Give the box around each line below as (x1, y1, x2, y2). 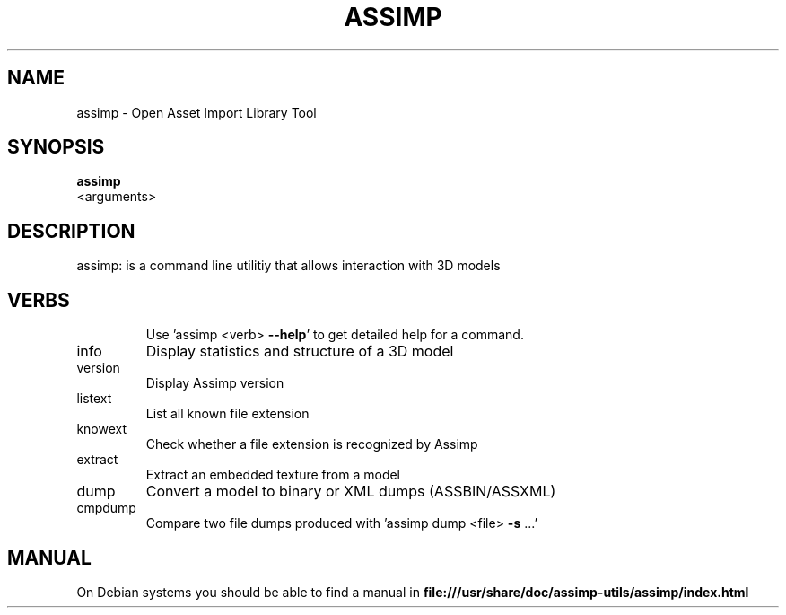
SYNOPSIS (7, 136, 105, 159)
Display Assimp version (145, 375, 284, 391)
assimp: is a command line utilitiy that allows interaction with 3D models (76, 258, 501, 274)
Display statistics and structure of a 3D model (145, 342, 454, 361)
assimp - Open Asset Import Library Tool (76, 104, 317, 120)
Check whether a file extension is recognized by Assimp (145, 436, 478, 452)
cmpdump (76, 500, 136, 516)
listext (76, 391, 112, 407)
